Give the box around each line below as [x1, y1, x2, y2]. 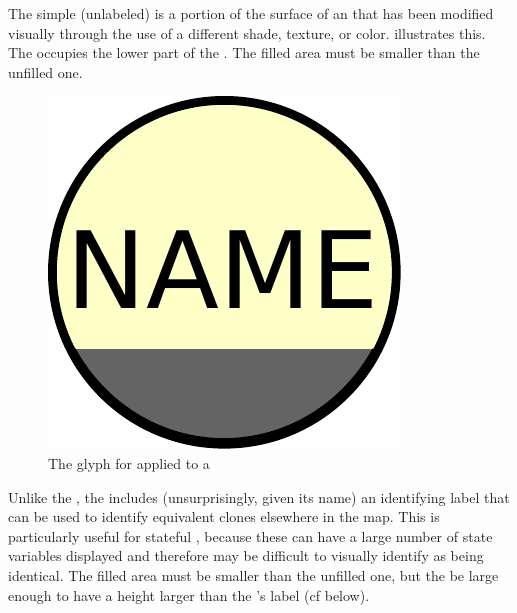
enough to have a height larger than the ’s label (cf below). [8, 584, 370, 605]
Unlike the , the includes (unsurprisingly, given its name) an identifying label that [8, 486, 510, 507]
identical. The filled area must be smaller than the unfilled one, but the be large [8, 564, 499, 585]
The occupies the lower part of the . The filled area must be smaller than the [8, 42, 480, 63]
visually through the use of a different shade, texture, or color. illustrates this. [8, 22, 486, 43]
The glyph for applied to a [48, 452, 210, 473]
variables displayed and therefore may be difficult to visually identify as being [8, 545, 484, 566]
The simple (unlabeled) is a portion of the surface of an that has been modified [8, 3, 494, 23]
